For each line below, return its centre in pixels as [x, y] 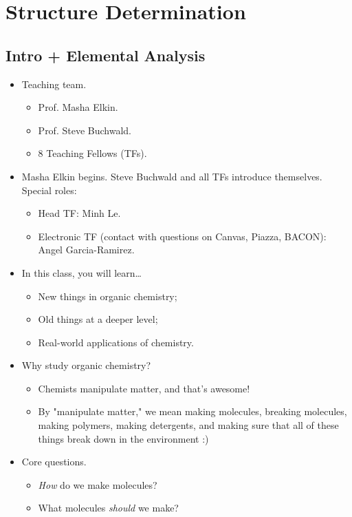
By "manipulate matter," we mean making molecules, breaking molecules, [192, 411]
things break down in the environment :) [123, 438]
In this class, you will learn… [81, 272]
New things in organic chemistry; [108, 296]
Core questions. [54, 462]
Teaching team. [54, 84]
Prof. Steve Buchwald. [85, 130]
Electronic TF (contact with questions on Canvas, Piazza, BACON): [182, 236]
